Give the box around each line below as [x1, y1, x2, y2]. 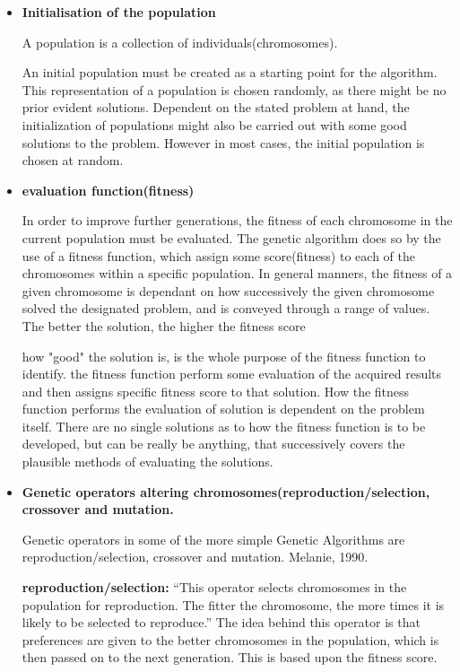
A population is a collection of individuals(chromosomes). [22, 32, 338, 51]
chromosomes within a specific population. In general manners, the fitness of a [22, 264, 453, 283]
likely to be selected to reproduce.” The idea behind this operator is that [22, 613, 421, 632]
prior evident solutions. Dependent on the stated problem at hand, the [22, 98, 410, 117]
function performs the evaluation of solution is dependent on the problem [22, 399, 425, 418]
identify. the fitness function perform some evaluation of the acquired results [22, 364, 442, 383]
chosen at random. [22, 151, 124, 170]
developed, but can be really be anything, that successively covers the [22, 434, 405, 453]
